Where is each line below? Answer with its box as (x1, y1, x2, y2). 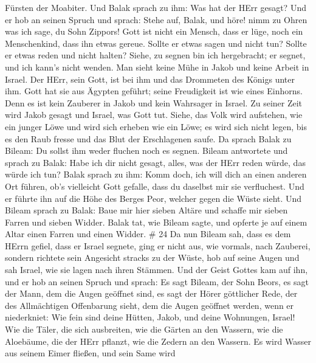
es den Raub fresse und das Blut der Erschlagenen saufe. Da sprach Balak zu (5, 132, 292, 145)
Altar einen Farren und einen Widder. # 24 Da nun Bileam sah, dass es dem (5, 227, 291, 240)
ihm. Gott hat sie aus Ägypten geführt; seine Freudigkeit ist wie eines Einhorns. (5, 85, 303, 97)
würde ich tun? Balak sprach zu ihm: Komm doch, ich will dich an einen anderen (5, 168, 307, 181)
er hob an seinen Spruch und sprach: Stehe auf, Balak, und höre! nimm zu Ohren (5, 13, 307, 26)
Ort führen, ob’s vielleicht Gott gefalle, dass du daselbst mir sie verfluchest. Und (5, 179, 304, 192)
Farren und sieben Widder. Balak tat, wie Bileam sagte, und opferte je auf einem (5, 215, 307, 228)
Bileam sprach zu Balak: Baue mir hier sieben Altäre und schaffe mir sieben (5, 204, 288, 216)
